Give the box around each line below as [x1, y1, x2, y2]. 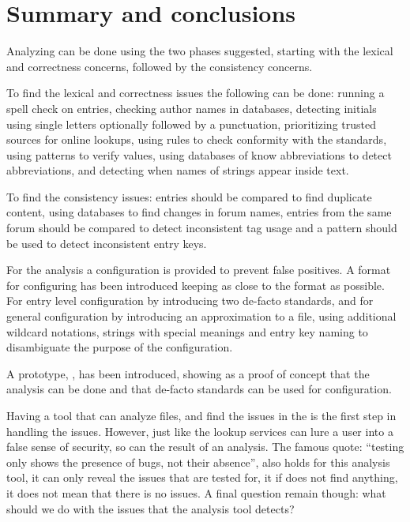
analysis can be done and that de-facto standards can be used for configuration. [6, 381, 392, 397]
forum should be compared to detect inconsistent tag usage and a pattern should [6, 220, 397, 236]
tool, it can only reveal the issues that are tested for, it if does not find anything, [6, 469, 398, 486]
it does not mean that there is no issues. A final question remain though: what [6, 484, 386, 501]
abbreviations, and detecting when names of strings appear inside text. [6, 162, 349, 178]
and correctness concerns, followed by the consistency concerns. [6, 58, 313, 74]
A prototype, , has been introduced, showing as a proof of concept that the [6, 365, 370, 381]
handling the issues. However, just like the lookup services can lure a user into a [6, 422, 393, 439]
